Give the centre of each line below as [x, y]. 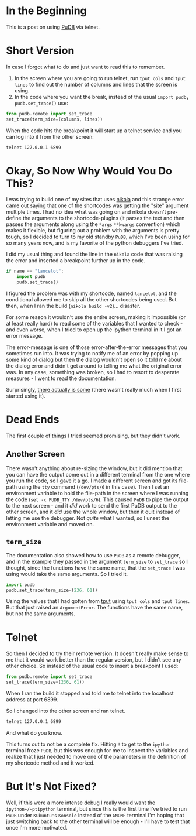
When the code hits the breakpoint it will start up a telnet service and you [94, 131]
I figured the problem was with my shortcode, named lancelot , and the [91, 293]
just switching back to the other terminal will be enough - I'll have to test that [98, 821]
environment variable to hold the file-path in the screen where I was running [97, 493]
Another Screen [36, 454]
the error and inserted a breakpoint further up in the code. [76, 261]
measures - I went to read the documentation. [61, 378]
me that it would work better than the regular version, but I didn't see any [94, 660]
